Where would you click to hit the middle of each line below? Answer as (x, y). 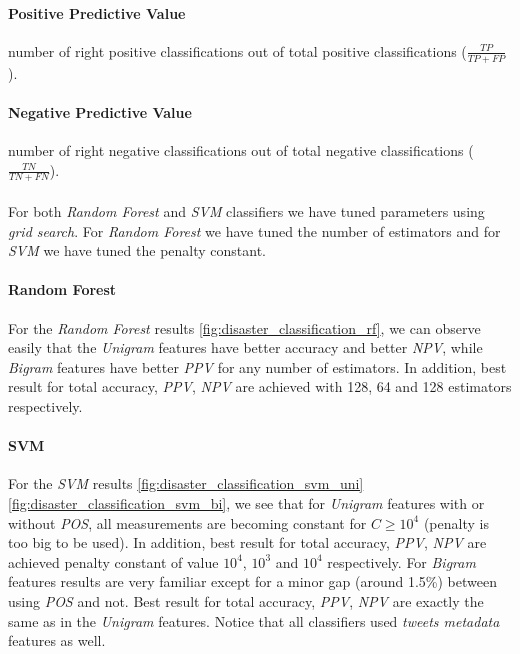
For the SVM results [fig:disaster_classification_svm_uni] (186, 483)
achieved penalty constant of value (113, 561)
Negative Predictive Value (100, 111)
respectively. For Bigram (401, 561)
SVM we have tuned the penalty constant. (137, 250)
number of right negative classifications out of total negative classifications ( (241, 150)
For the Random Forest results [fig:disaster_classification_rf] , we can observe (244, 327)
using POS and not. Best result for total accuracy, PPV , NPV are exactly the (246, 600)
